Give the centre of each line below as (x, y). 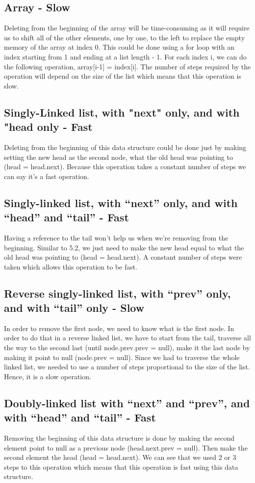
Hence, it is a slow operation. (48, 376)
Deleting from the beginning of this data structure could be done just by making (125, 147)
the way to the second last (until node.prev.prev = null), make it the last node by (127, 347)
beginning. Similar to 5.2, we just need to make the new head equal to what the (124, 247)
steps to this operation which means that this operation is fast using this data (121, 467)
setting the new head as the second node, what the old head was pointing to (118, 157)
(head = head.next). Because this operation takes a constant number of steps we (125, 166)
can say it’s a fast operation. (47, 176)
